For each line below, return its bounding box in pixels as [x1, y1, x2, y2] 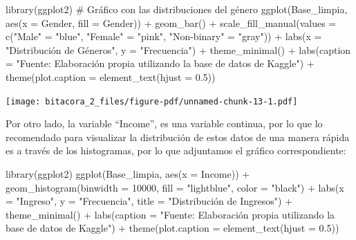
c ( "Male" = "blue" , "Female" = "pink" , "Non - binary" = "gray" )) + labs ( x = [6, 29, 322, 44]
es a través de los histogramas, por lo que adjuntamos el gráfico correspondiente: [6, 143, 346, 158]
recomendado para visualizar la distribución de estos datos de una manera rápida [6, 129, 350, 144]
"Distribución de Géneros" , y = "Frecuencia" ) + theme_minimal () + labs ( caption [6, 42, 351, 57]
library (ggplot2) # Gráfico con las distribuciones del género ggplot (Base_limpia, [6, 2, 348, 16]
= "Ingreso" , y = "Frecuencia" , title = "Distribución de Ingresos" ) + [6, 194, 293, 208]
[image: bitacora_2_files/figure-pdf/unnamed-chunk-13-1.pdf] [6, 96, 298, 107]
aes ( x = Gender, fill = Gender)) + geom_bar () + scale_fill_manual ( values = [6, 15, 337, 30]
